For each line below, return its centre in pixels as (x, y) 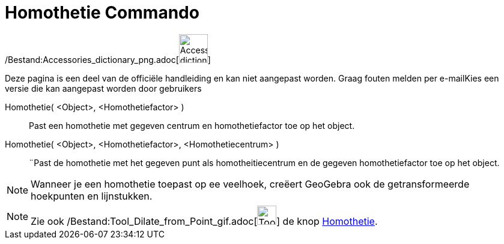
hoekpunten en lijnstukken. (92, 196)
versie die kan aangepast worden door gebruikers (103, 88)
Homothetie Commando (102, 13)
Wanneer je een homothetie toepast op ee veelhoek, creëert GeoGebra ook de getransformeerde (250, 184)
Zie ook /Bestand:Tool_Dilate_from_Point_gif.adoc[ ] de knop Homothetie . (204, 221)
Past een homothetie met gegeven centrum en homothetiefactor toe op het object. (192, 125)
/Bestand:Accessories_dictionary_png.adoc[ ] (108, 59)
